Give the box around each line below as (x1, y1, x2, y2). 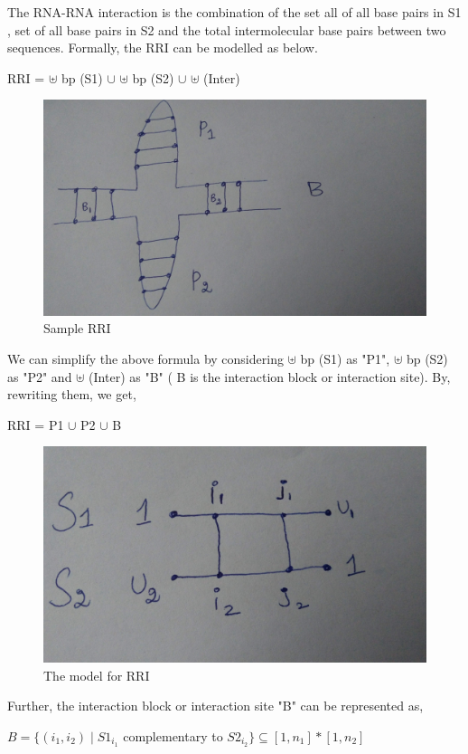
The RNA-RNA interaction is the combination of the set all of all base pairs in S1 (7, 3, 462, 21)
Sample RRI (43, 319, 111, 338)
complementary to (123, 726, 223, 745)
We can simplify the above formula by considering (7, 349, 284, 368)
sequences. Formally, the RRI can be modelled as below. (7, 38, 318, 57)
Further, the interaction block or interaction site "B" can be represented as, (7, 696, 424, 715)
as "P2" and (7, 367, 72, 386)
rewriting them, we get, (7, 385, 136, 404)
